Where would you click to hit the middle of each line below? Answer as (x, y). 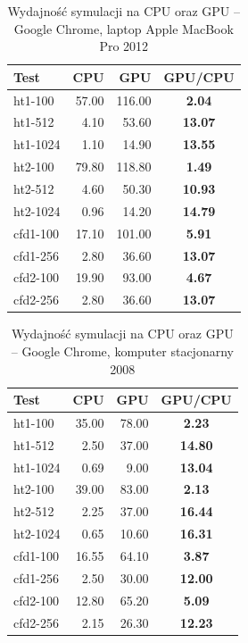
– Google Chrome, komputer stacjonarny (122, 351)
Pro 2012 (124, 46)
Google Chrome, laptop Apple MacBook (124, 28)
